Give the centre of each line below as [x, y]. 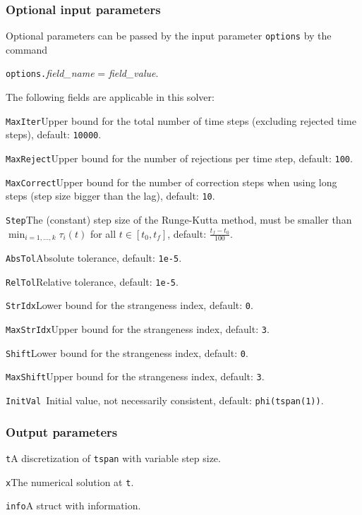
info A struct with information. [73, 505]
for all [103, 233]
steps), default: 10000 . [54, 134]
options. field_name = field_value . [82, 73]
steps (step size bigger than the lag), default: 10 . [110, 196]
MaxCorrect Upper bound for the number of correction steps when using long [171, 182]
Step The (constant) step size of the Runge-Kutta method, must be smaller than [179, 219]
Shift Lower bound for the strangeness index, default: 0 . [127, 352]
